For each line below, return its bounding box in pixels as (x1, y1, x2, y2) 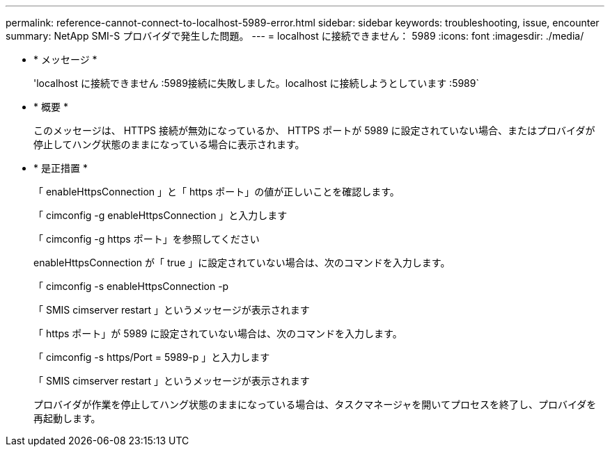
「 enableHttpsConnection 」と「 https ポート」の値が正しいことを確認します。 (33, 186, 400, 197)
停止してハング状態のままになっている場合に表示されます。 (33, 138, 305, 150)
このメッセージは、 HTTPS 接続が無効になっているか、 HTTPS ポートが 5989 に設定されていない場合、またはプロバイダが (33, 124, 595, 136)
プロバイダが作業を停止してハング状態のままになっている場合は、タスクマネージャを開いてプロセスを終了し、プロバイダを (33, 398, 597, 410)
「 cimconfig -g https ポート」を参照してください (33, 233, 260, 245)
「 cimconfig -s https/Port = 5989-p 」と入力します (33, 351, 270, 363)
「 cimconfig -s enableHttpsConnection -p (33, 280, 229, 292)
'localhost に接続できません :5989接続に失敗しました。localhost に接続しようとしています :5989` (33, 77, 479, 89)
